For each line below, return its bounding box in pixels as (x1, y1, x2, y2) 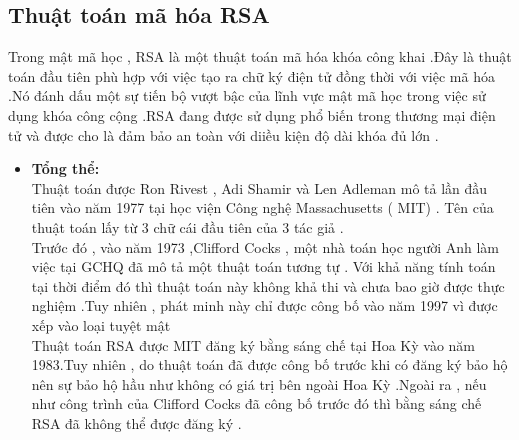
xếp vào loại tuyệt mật (31, 314, 171, 335)
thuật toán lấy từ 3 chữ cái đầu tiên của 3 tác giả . (31, 216, 344, 237)
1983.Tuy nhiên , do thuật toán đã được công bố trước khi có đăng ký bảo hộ (31, 354, 508, 375)
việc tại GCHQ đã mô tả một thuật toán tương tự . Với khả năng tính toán (31, 256, 496, 277)
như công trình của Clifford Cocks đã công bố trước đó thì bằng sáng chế (31, 393, 482, 414)
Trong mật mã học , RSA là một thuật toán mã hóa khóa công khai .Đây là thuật (8, 46, 512, 67)
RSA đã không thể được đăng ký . (31, 412, 242, 433)
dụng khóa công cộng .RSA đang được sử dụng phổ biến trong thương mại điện (8, 104, 496, 125)
